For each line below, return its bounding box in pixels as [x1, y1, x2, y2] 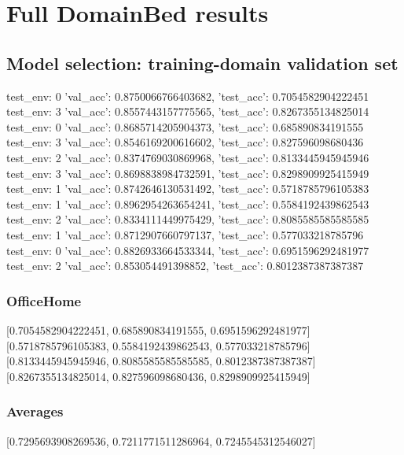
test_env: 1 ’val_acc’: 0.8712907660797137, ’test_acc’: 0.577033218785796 [6, 226, 364, 242]
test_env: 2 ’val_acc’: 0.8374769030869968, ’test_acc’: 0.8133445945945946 [6, 149, 369, 165]
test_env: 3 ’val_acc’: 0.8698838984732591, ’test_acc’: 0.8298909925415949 [6, 165, 369, 181]
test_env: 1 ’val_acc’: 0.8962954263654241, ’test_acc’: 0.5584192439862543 [6, 195, 369, 212]
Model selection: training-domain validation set [6, 50, 398, 75]
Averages [6, 401, 64, 421]
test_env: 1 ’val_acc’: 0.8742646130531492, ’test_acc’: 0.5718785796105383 [6, 180, 369, 197]
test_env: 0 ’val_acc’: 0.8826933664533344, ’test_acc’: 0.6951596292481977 [6, 242, 369, 258]
